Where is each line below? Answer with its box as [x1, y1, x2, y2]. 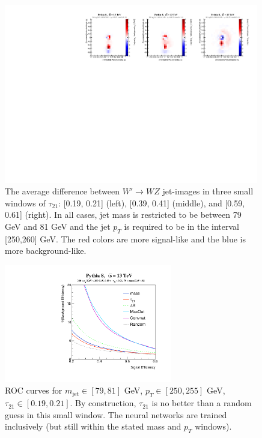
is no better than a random [151, 397, 252, 409]
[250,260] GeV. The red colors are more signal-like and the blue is [5, 232, 246, 245]
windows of [5, 196, 46, 209]
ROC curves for [5, 384, 62, 397]
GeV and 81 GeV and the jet [5, 220, 111, 233]
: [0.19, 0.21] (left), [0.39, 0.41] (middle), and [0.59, [58, 196, 245, 209]
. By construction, [70, 397, 136, 409]
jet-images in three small [162, 185, 254, 197]
